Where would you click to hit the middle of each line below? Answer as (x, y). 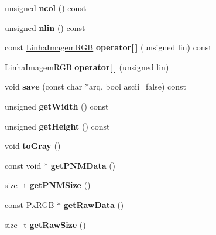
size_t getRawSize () (45, 224)
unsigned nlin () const (45, 27)
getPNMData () (83, 165)
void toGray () (33, 146)
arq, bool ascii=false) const (138, 86)
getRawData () (94, 204)
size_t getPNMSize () (48, 185)
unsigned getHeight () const (57, 126)
